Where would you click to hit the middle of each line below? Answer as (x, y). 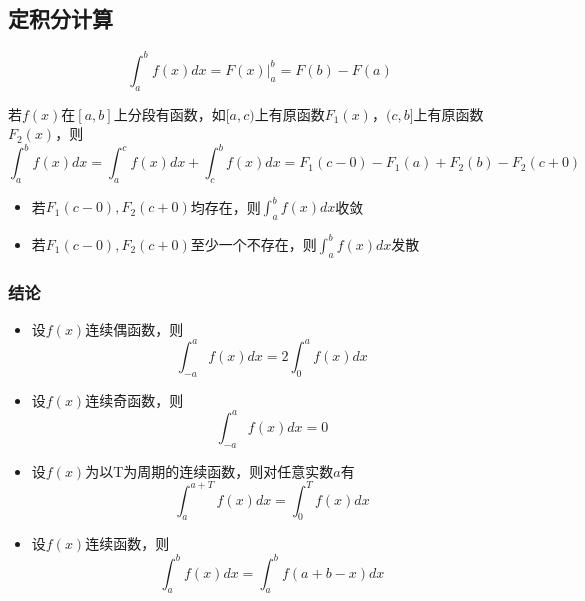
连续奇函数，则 (134, 399)
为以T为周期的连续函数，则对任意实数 (209, 470)
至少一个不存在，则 (253, 243)
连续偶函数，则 (134, 328)
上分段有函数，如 (169, 113)
